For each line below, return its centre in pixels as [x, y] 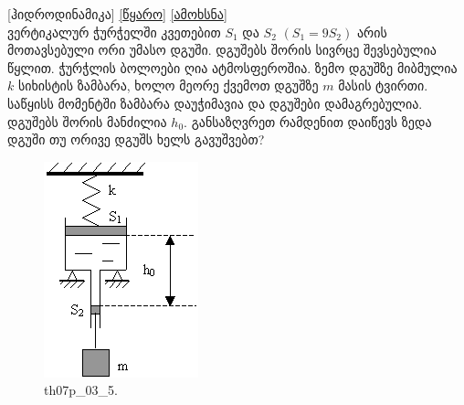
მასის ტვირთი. [383, 85]
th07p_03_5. [81, 390]
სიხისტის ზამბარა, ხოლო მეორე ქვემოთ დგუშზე [168, 85]
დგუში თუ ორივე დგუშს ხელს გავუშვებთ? [136, 139]
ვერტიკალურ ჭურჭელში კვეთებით [114, 32]
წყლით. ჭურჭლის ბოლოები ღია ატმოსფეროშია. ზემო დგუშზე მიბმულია [232, 67]
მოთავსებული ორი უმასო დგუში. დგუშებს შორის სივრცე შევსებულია [222, 50]
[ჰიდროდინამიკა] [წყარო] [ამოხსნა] [117, 14]
